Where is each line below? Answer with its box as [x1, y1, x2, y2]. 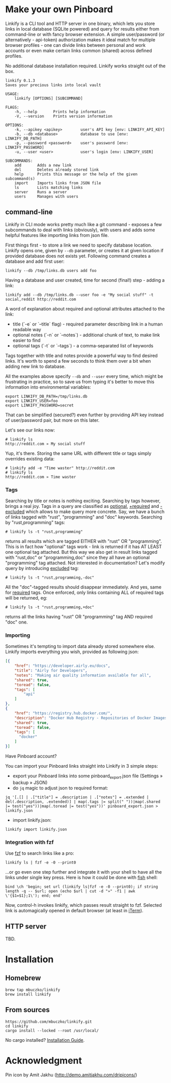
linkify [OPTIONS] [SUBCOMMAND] [14, 96, 83, 101]
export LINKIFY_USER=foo [5, 398, 58, 403]
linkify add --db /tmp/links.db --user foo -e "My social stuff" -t [5, 292, 154, 297]
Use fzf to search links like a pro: [5, 850, 74, 856]
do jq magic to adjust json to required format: [12, 784, 108, 791]
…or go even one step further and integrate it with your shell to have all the [5, 869, 162, 875]
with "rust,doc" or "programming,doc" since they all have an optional [5, 554, 150, 561]
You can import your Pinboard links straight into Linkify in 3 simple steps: [5, 763, 158, 769]
